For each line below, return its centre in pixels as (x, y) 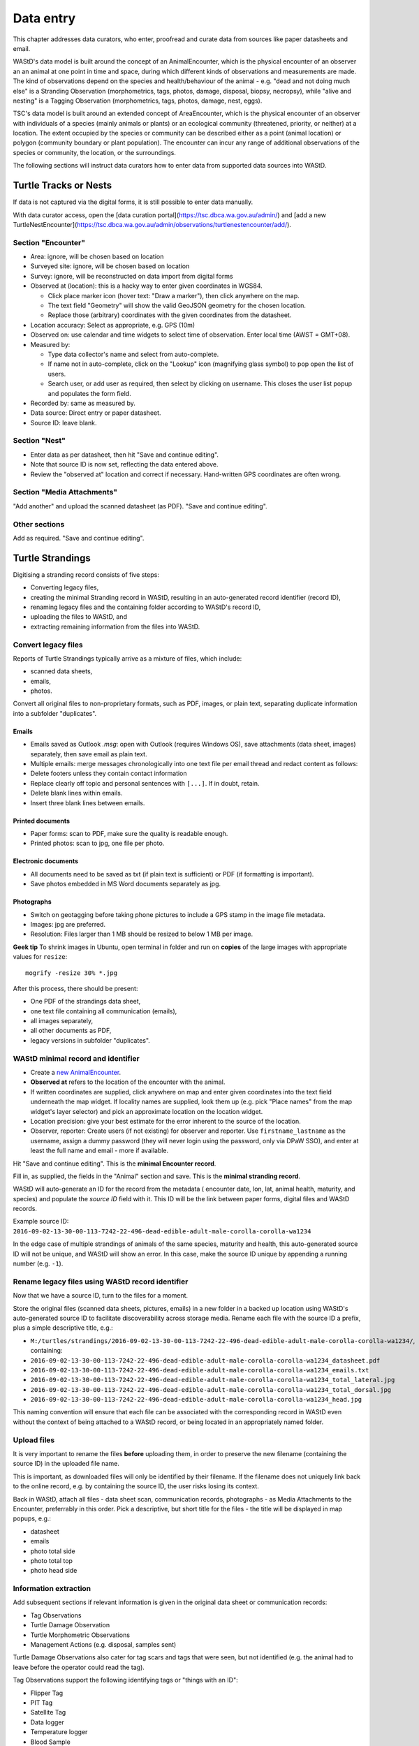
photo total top (52, 1560)
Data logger (47, 1722)
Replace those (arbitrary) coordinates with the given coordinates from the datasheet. (170, 315)
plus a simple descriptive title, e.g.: (63, 1328)
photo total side (53, 1551)
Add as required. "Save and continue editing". (79, 538)
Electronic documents (46, 861)
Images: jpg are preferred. (68, 924)
